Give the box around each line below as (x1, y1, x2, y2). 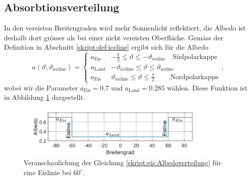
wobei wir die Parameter (4, 82, 78, 92)
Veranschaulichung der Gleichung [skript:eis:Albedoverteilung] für (24, 157, 221, 167)
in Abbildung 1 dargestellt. (4, 92, 85, 102)
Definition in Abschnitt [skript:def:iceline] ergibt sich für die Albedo (4, 42, 209, 52)
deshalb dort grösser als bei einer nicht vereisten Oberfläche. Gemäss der (4, 32, 223, 42)
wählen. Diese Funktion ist (167, 82, 248, 92)
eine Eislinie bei (24, 167, 72, 177)
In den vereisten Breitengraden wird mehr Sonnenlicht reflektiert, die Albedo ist (4, 23, 246, 33)
